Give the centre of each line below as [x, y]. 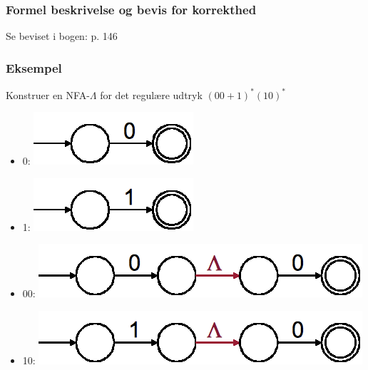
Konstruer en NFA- [48, 94]
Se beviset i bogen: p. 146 [62, 36]
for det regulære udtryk [151, 94]
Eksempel [34, 67]
